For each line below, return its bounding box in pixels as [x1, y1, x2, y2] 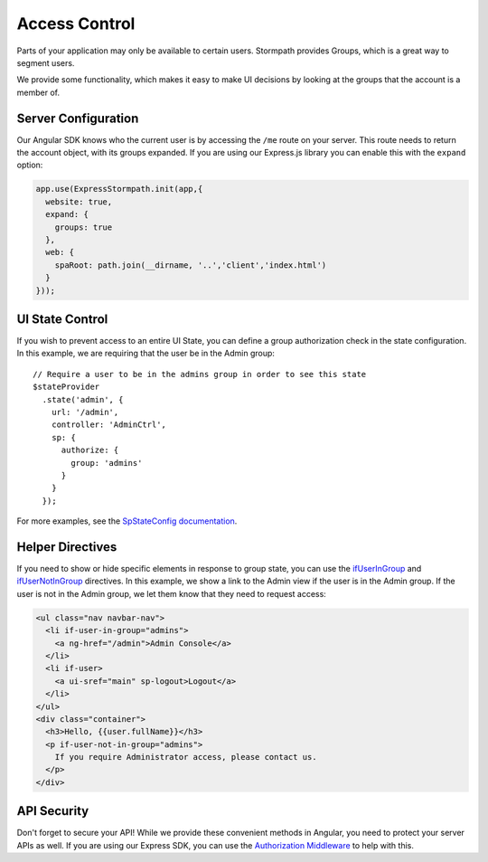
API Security [16, 803, 89, 819]
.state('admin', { [42, 394, 124, 404]
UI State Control [16, 311, 108, 327]
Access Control [16, 14, 136, 33]
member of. [16, 87, 61, 98]
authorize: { [61, 445, 119, 456]
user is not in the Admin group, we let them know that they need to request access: [16, 588, 327, 599]
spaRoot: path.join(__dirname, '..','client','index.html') [54, 260, 327, 270]
